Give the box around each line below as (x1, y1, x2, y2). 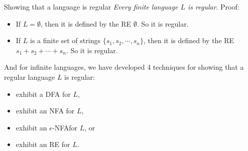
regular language (4, 71, 55, 82)
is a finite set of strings (30, 35, 100, 46)
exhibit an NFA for (16, 105, 75, 116)
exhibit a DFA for (16, 88, 71, 99)
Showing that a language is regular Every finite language (4, 2, 178, 12)
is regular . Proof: (187, 2, 239, 12)
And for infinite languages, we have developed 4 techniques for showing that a (4, 62, 244, 72)
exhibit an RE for (16, 139, 70, 149)
